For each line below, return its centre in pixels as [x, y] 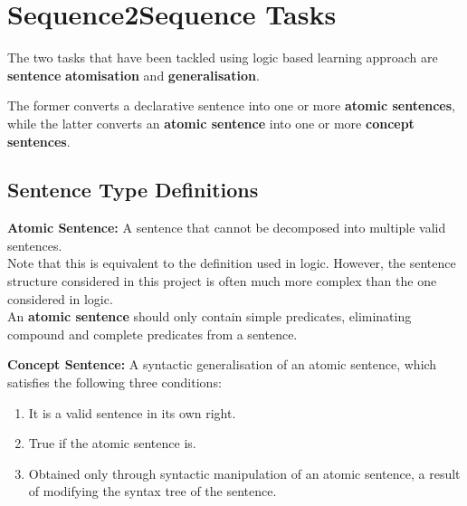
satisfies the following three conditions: [114, 382]
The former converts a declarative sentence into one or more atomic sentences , [232, 105]
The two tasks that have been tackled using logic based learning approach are [223, 57]
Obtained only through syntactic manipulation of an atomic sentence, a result [244, 473]
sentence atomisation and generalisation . [133, 75]
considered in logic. [60, 298]
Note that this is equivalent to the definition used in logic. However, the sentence [232, 263]
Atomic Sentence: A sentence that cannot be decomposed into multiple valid [227, 228]
